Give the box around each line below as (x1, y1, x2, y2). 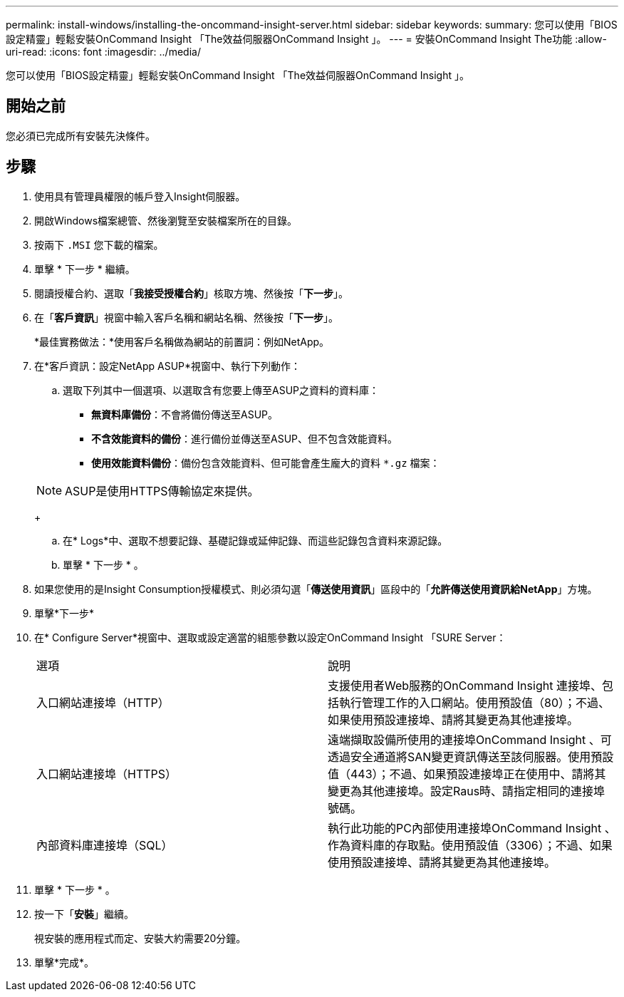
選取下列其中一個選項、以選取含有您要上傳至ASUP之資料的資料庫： (63, 383, 379, 396)
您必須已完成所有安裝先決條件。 (6, 129, 155, 142)
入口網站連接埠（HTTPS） (36, 766, 177, 781)
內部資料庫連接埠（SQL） (36, 837, 173, 852)
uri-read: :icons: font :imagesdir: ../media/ (6, 46, 201, 58)
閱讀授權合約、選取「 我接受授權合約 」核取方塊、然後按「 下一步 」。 (34, 286, 348, 299)
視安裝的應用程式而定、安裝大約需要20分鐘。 (34, 931, 246, 944)
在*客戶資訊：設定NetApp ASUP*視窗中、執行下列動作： (34, 359, 301, 372)
